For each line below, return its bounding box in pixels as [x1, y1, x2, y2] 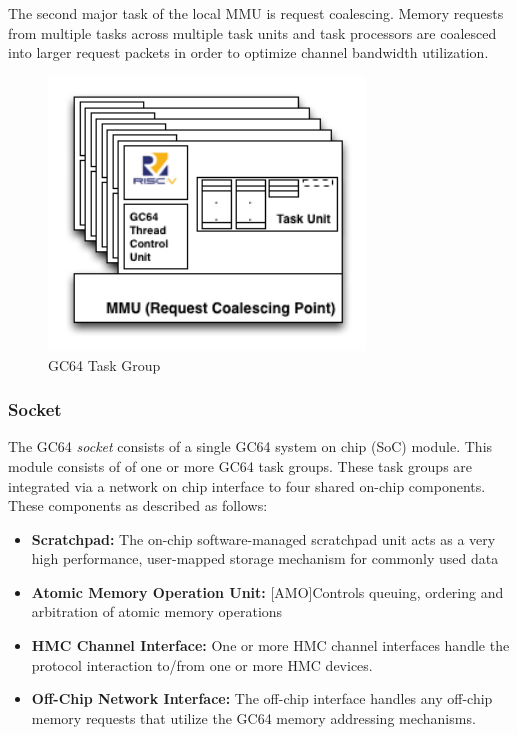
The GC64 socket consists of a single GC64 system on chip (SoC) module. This [8, 436, 493, 457]
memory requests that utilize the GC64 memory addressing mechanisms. [31, 707, 476, 728]
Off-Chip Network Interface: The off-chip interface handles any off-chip [31, 688, 493, 709]
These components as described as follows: [8, 495, 268, 516]
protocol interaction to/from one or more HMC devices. [31, 654, 373, 675]
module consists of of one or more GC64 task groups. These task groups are [8, 455, 473, 476]
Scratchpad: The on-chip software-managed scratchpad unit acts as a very [31, 528, 496, 549]
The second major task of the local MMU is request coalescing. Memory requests [8, 3, 504, 23]
